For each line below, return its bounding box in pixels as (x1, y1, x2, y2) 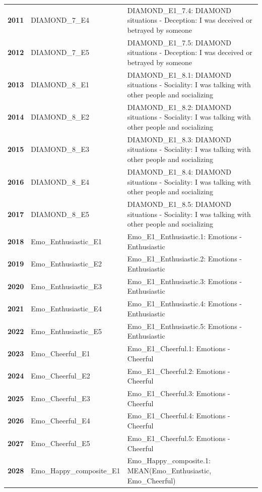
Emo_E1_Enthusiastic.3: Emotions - (127, 276, 242, 286)
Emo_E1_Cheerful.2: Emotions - (127, 365, 230, 376)
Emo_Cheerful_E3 (31, 393, 90, 403)
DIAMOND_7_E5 (31, 47, 89, 58)
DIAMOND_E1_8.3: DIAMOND (127, 134, 231, 144)
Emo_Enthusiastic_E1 (31, 236, 102, 246)
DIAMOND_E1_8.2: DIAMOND (127, 101, 231, 112)
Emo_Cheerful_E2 (31, 370, 90, 381)
